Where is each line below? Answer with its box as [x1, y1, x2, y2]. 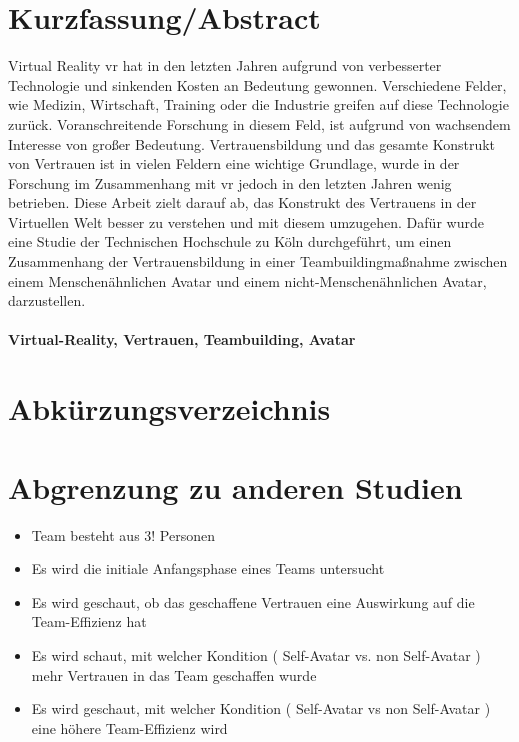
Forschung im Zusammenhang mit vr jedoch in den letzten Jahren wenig [8, 172, 452, 193]
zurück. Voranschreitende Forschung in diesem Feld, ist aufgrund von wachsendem [8, 113, 511, 134]
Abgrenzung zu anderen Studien [8, 466, 463, 507]
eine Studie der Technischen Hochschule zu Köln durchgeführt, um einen [8, 231, 452, 252]
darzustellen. [8, 290, 86, 311]
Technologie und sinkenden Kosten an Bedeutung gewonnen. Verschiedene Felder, [8, 74, 507, 95]
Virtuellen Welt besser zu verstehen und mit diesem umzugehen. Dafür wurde [8, 211, 484, 232]
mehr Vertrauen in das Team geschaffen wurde [31, 664, 317, 685]
